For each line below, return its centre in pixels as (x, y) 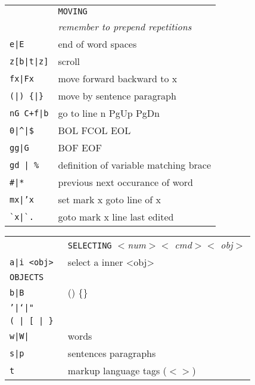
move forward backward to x (118, 78)
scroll (69, 61)
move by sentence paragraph (117, 96)
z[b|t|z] (29, 61)
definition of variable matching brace (135, 165)
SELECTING (90, 246)
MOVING (73, 11)
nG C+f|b (29, 113)
